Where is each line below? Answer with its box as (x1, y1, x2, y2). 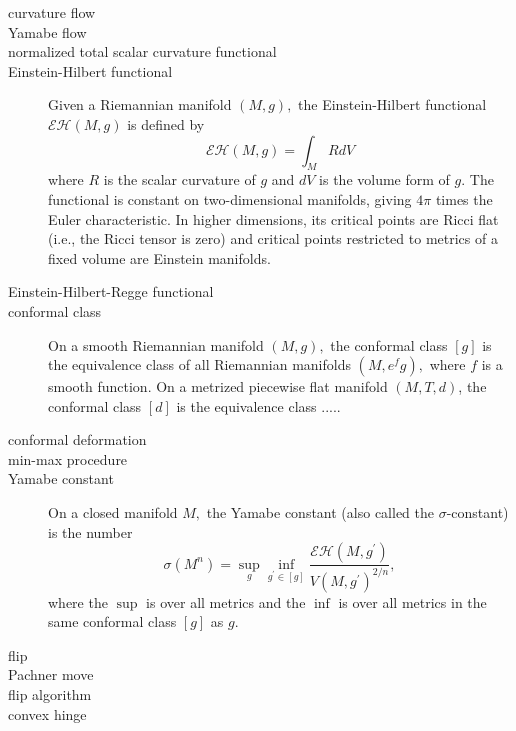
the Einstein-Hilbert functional (298, 94, 487, 115)
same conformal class (48, 611, 177, 632)
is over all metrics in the (338, 591, 487, 612)
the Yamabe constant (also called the (206, 502, 434, 523)
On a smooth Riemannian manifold (48, 334, 264, 355)
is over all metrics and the (146, 591, 306, 612)
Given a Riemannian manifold (48, 94, 232, 115)
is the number (48, 521, 133, 542)
